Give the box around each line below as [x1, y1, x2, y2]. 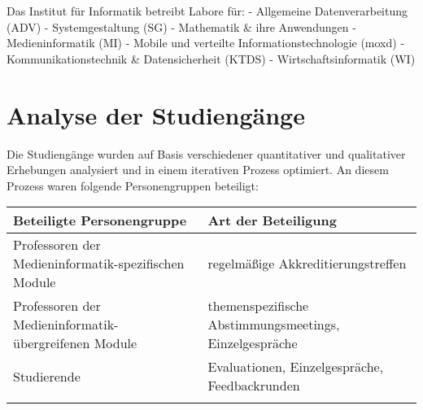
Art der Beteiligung [207, 211, 337, 230]
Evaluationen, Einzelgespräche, [207, 357, 384, 377]
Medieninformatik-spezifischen [13, 254, 185, 273]
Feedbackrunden [207, 376, 300, 395]
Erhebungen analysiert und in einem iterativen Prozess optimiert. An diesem [7, 161, 389, 178]
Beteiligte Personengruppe [13, 211, 187, 230]
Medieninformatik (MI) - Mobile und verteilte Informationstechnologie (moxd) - [7, 34, 405, 51]
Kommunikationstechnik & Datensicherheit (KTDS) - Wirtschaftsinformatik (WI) [7, 50, 416, 67]
